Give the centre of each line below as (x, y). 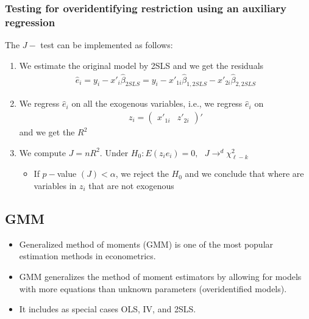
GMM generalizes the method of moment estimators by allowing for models (160, 276)
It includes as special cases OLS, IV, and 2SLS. (108, 309)
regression (30, 22)
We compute (43, 152)
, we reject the (142, 174)
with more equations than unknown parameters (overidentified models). (153, 288)
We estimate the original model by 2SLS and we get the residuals (141, 65)
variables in (55, 185)
